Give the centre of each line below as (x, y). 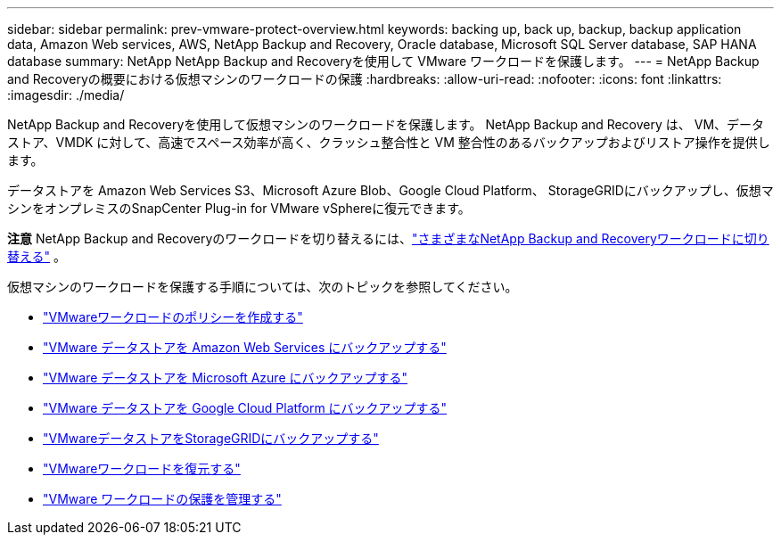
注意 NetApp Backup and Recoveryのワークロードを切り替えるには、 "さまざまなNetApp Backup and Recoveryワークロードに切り (388, 238)
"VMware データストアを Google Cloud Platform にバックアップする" (245, 408)
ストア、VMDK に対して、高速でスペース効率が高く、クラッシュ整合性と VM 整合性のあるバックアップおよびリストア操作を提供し (389, 142)
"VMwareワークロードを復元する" (142, 468)
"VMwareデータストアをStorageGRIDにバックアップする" (211, 438)
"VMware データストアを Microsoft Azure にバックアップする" (226, 378)
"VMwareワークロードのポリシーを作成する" (173, 317)
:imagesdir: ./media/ (66, 95)
